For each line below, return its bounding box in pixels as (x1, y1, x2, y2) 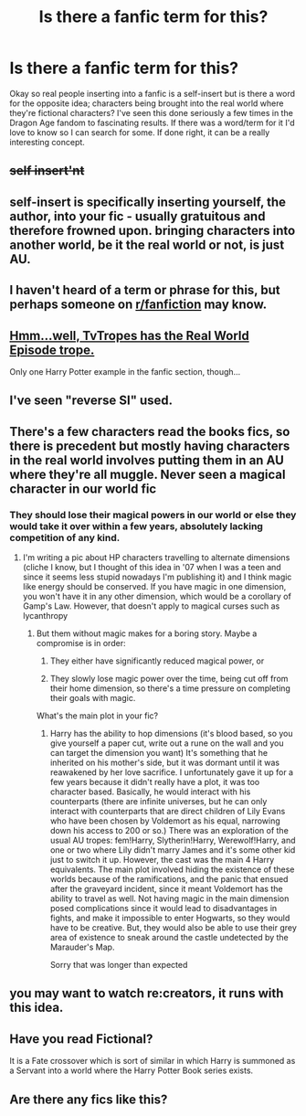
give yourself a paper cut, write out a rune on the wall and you (49, 738, 285, 749)
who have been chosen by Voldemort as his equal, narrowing (49, 815, 280, 826)
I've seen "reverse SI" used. (9, 393, 174, 409)
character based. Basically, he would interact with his (49, 786, 251, 797)
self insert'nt (9, 163, 85, 179)
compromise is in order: (36, 638, 126, 648)
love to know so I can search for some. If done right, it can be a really (9, 126, 270, 138)
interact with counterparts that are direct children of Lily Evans (49, 806, 286, 816)
